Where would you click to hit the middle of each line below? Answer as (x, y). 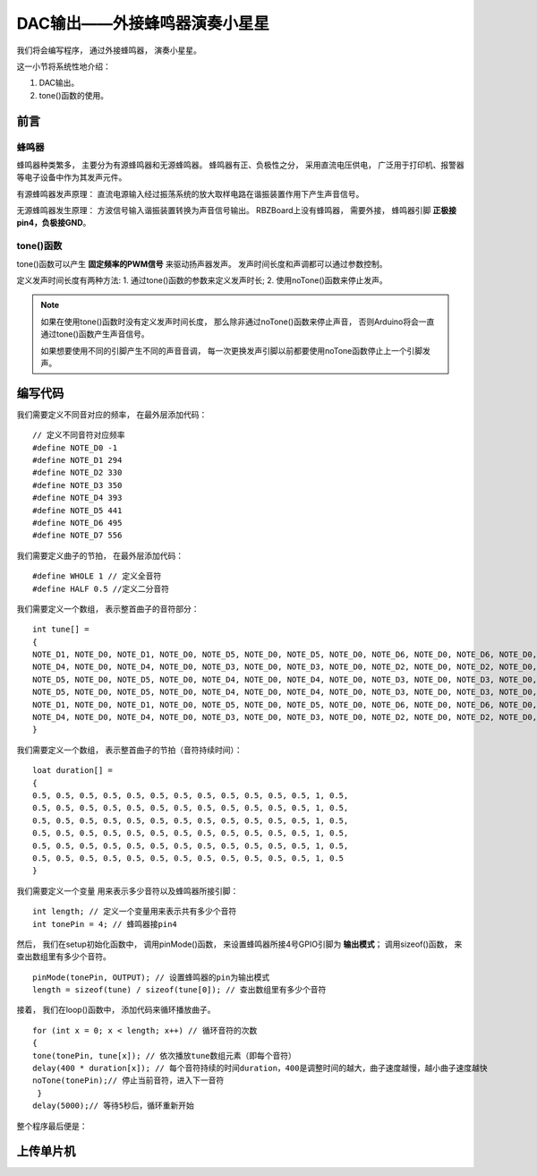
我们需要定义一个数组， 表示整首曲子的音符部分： (108, 608)
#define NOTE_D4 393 (77, 498)
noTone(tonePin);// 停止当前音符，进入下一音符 (128, 1081)
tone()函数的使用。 (74, 95)
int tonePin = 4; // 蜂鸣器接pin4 (105, 924)
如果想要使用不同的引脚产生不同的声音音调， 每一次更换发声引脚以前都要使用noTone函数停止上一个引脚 (232, 350)
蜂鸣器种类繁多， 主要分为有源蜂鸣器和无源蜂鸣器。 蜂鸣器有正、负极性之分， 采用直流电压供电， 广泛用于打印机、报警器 (240, 165)
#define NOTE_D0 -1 (75, 447)
